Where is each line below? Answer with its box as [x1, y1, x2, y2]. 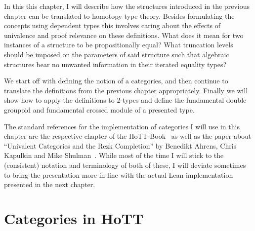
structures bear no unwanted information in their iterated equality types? [4, 59, 227, 69]
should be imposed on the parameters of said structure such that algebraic [4, 49, 229, 59]
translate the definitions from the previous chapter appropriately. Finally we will [4, 85, 248, 95]
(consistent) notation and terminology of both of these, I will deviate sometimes [4, 159, 246, 170]
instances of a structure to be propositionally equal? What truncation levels [4, 39, 233, 50]
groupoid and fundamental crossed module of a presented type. [4, 104, 195, 115]
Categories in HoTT [4, 208, 144, 228]
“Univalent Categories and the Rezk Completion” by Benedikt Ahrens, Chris [4, 140, 237, 151]
